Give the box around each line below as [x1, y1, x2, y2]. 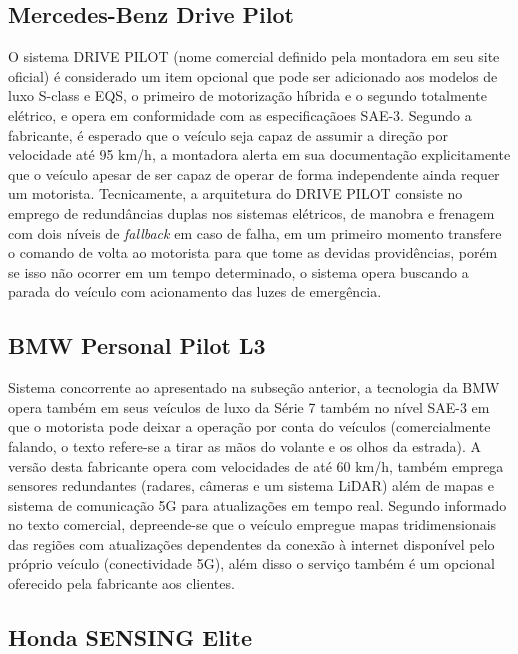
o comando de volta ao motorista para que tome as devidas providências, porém [8, 242, 498, 263]
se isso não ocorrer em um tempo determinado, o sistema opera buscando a [8, 261, 469, 282]
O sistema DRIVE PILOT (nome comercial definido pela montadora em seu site [8, 46, 500, 67]
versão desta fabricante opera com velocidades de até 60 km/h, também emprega [8, 455, 504, 476]
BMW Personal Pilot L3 [8, 330, 266, 361]
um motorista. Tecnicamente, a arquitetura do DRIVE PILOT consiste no [8, 183, 463, 204]
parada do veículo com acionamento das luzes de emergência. [8, 281, 382, 302]
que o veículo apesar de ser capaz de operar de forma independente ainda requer [8, 163, 500, 184]
